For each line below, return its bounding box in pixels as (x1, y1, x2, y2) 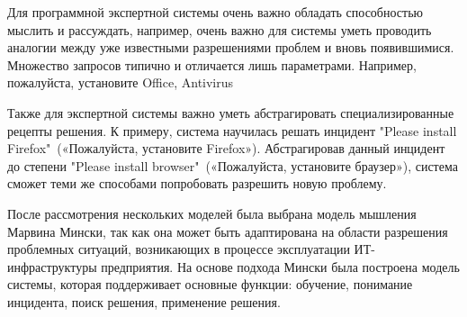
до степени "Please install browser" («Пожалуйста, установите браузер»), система (7, 156, 458, 175)
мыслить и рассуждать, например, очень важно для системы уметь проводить (7, 20, 432, 39)
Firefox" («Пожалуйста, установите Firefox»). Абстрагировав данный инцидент (7, 139, 445, 158)
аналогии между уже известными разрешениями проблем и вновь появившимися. (7, 38, 454, 57)
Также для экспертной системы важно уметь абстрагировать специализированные (7, 103, 454, 122)
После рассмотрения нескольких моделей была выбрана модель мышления (7, 204, 417, 222)
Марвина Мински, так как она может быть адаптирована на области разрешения (7, 222, 448, 240)
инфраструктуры (7, 257, 97, 276)
